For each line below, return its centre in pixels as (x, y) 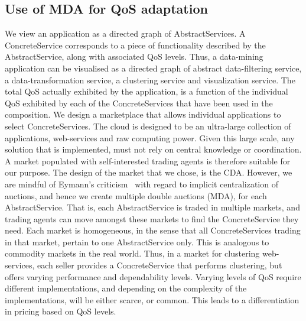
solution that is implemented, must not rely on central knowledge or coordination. (153, 149)
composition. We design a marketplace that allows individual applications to (143, 114)
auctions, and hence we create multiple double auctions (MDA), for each (136, 195)
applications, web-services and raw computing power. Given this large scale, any (150, 137)
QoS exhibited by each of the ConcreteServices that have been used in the (139, 103)
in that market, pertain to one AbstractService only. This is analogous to (137, 241)
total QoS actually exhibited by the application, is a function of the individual (147, 91)
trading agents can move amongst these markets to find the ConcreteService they (152, 218)
